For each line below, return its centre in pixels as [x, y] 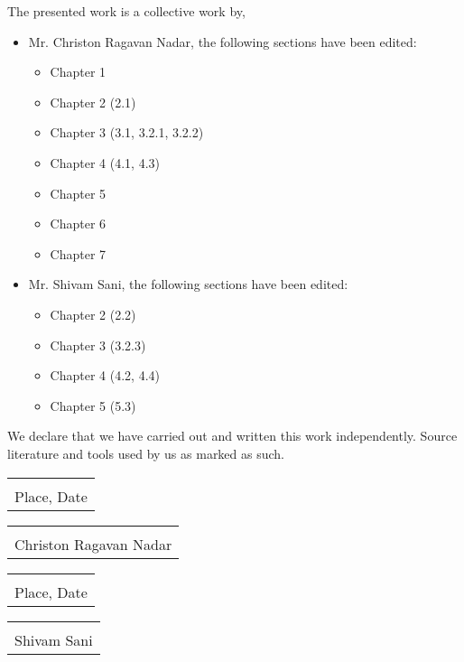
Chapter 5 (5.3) [93, 405]
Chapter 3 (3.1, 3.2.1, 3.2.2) [127, 132]
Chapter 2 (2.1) [93, 102]
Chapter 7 [78, 253]
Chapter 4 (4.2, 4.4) [105, 375]
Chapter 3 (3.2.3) [98, 345]
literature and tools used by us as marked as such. [146, 453]
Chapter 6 [78, 224]
